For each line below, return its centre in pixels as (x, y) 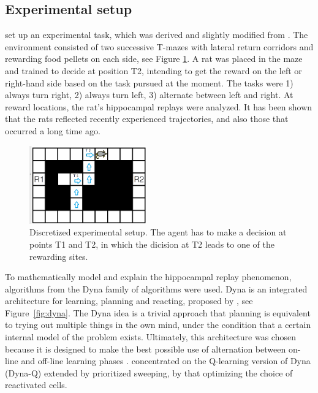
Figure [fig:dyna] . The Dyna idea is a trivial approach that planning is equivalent (158, 312)
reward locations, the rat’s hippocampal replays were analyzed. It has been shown (159, 106)
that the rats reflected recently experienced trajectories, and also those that (147, 119)
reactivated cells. (36, 385)
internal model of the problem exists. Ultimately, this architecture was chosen (150, 337)
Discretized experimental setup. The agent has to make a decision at (158, 232)
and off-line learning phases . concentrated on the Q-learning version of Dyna (166, 361)
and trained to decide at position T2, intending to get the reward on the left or (153, 70)
